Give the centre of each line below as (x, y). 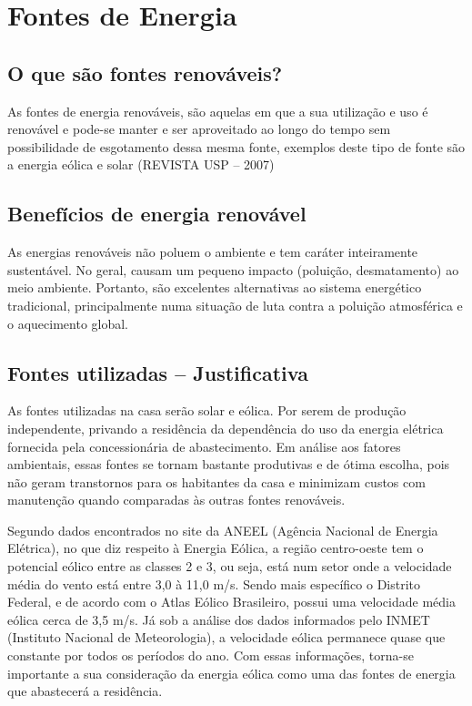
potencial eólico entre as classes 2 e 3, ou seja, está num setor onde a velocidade (230, 566)
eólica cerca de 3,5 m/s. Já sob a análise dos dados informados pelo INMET (219, 619)
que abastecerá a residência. (85, 691)
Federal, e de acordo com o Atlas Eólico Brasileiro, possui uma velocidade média (231, 602)
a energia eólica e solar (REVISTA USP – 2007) (141, 164)
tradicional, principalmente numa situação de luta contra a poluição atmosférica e (235, 305)
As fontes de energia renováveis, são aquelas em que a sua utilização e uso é (218, 111)
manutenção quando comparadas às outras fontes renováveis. (176, 500)
